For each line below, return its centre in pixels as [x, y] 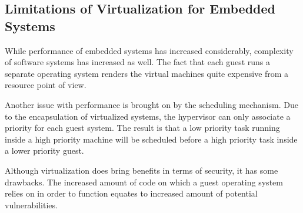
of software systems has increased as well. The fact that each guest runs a [138, 62]
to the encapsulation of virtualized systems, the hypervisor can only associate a [148, 116]
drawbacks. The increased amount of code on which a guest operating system [144, 182]
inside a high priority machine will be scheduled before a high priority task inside [151, 139]
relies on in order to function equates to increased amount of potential [131, 193]
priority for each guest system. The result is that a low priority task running [142, 128]
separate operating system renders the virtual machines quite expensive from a [147, 73]
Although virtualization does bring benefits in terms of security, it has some [141, 170]
